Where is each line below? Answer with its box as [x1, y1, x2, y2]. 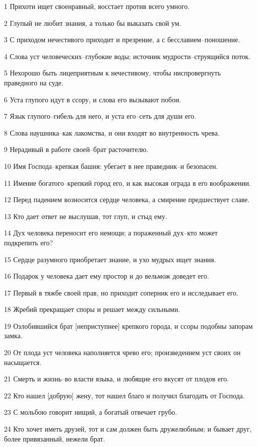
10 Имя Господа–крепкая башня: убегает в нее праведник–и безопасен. [4, 160, 218, 171]
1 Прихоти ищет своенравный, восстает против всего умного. [4, 1, 190, 11]
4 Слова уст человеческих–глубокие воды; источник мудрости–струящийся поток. [4, 51, 251, 61]
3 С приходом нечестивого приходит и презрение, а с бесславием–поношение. [4, 34, 240, 45]
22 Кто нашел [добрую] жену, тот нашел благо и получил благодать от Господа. [4, 390, 245, 400]
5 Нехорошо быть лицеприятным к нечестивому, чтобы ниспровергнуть [4, 68, 221, 78]
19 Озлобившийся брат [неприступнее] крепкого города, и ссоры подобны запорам [4, 320, 253, 331]
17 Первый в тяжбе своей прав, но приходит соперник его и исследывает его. [4, 287, 239, 298]
